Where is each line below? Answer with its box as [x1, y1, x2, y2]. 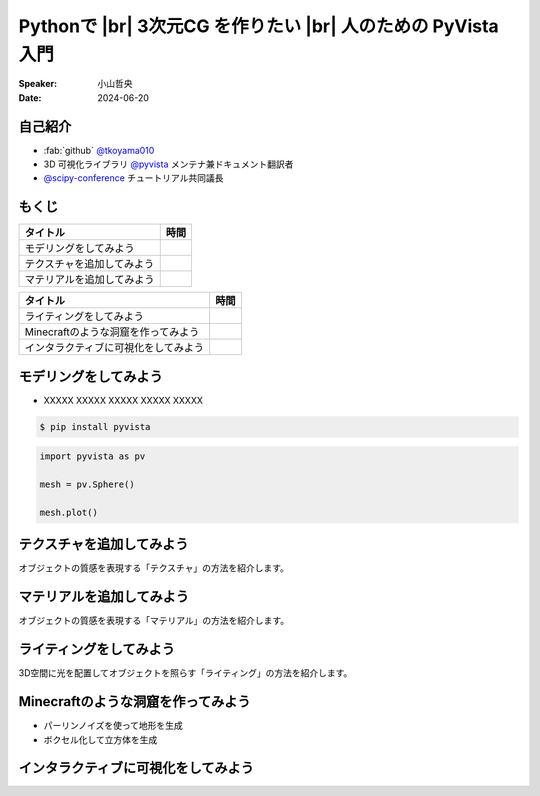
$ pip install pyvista [39, 421, 151, 432]
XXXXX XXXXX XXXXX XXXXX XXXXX [43, 394, 204, 406]
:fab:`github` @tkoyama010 [43, 144, 155, 156]
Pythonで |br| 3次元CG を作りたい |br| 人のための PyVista [18, 15, 499, 37]
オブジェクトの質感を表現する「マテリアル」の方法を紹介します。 [18, 615, 290, 627]
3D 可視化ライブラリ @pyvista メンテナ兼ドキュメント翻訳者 [43, 158, 294, 170]
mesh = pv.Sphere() [39, 479, 135, 490]
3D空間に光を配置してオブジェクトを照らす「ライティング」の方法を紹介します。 [18, 667, 353, 679]
